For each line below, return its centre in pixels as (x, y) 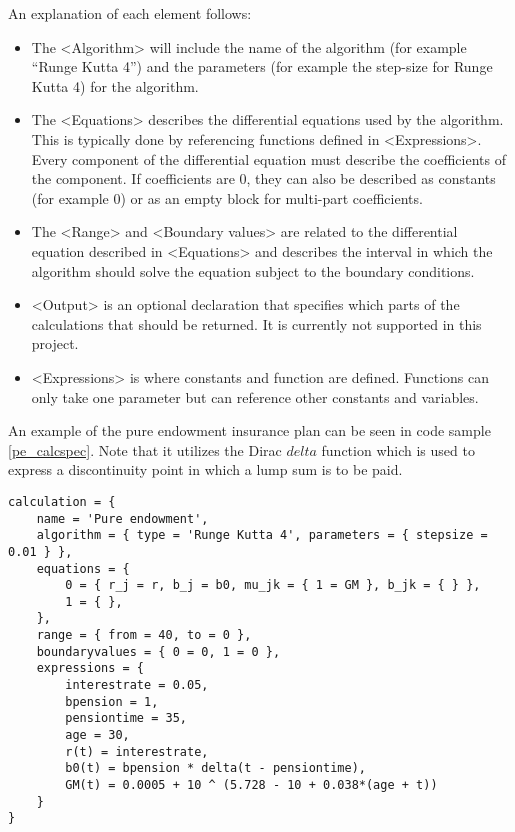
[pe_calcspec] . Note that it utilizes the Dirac (145, 449)
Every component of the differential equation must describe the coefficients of (268, 158)
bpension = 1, (112, 701)
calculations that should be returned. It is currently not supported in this (256, 323)
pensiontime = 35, (126, 718)
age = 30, (97, 735)
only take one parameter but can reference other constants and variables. (255, 396)
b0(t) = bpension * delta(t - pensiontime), (215, 768)
